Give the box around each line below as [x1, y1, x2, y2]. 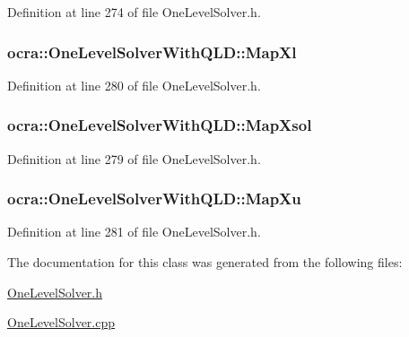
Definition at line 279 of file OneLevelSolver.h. [7, 149, 261, 168]
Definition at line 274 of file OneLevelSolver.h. [7, 3, 261, 21]
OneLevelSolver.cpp [7, 313, 116, 332]
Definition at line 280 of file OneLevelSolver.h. [7, 75, 261, 94]
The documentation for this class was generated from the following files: [7, 253, 403, 272]
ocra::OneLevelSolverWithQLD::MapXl [7, 40, 297, 63]
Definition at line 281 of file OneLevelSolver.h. [7, 222, 261, 241]
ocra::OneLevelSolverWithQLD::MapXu [7, 187, 301, 210]
